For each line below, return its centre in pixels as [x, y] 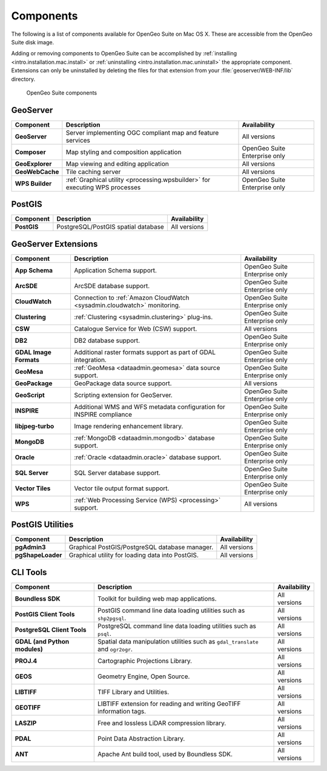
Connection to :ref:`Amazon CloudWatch [131, 297]
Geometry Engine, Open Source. [144, 676]
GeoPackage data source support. [123, 383]
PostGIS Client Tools [45, 614]
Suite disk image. [33, 42]
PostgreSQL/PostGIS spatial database [111, 227]
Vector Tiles [33, 488]
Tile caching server [93, 172]
